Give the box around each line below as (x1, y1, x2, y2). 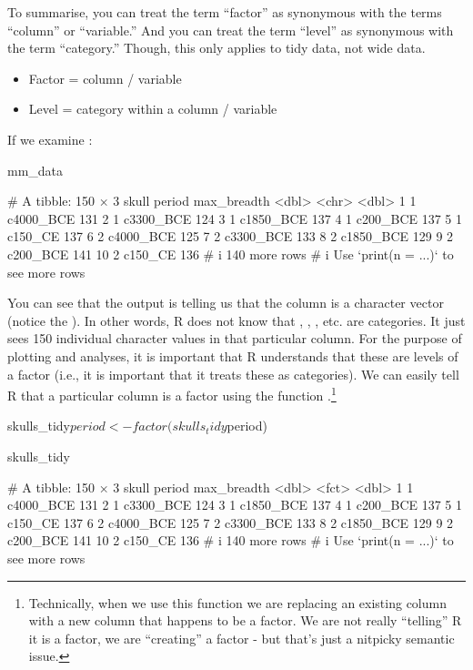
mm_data (7, 160, 64, 179)
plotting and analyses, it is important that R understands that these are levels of (7, 346, 458, 365)
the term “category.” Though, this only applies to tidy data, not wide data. (7, 38, 426, 57)
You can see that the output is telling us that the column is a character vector (7, 293, 444, 312)
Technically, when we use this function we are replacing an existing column (28, 593, 447, 612)
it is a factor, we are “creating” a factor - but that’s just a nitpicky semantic (28, 628, 455, 647)
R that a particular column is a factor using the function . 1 (7, 383, 337, 404)
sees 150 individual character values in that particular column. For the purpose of (7, 329, 462, 348)
